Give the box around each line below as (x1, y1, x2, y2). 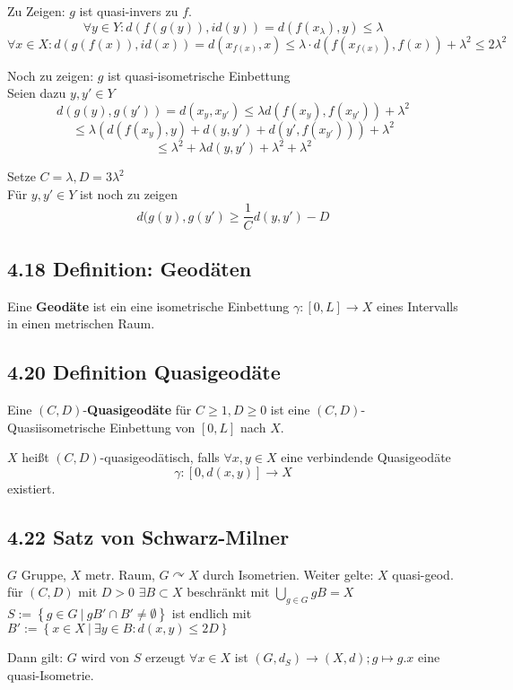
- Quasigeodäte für (83, 400, 192, 419)
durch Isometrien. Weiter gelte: (203, 564, 374, 583)
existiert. (7, 478, 56, 497)
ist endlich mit (171, 604, 252, 623)
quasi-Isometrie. (7, 665, 94, 684)
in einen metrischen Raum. (7, 314, 155, 333)
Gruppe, (21, 564, 67, 583)
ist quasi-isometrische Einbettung (108, 66, 291, 84)
